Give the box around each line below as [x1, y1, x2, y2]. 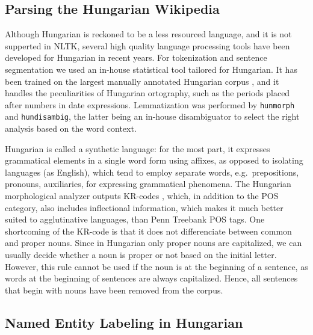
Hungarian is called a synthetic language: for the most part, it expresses [5, 142, 270, 155]
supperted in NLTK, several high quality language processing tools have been [5, 39, 290, 52]
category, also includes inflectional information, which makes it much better [5, 201, 284, 214]
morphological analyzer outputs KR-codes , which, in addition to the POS [5, 189, 279, 202]
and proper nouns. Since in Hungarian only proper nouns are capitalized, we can [5, 236, 302, 249]
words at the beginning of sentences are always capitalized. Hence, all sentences [5, 272, 298, 284]
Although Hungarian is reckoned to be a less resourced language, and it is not [5, 28, 292, 40]
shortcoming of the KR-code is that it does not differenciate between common [5, 224, 292, 237]
